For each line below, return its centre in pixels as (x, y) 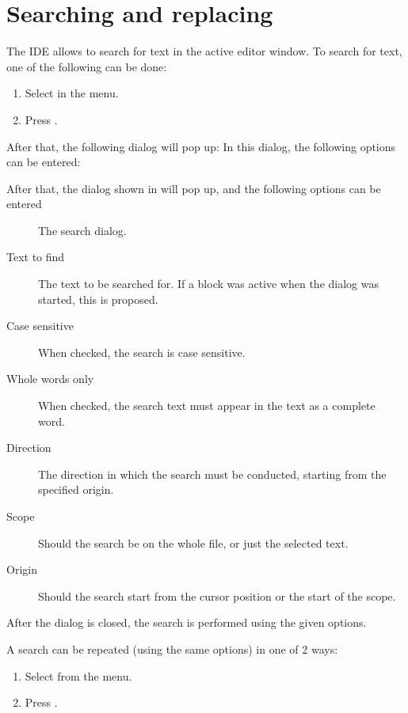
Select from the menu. (78, 675)
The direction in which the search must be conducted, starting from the (212, 474)
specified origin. (76, 489)
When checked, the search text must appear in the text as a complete (207, 406)
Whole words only (50, 379)
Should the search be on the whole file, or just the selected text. (193, 542)
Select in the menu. (72, 93)
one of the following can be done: (87, 66)
